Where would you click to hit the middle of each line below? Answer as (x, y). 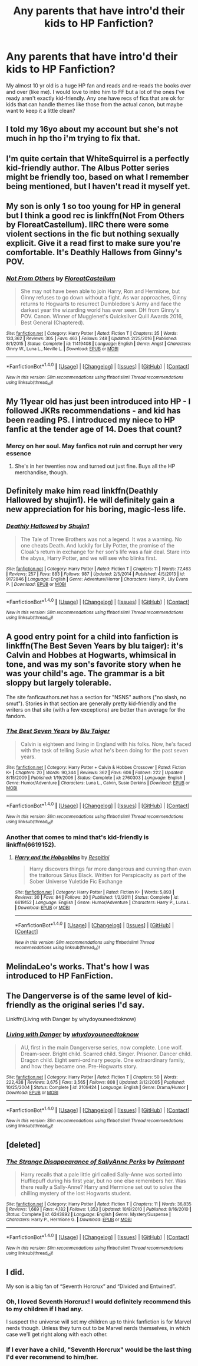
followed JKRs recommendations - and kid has (93, 411)
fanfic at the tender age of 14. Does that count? (94, 429)
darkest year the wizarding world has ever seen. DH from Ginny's (100, 310)
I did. (16, 1272)
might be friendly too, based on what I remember (98, 177)
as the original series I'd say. (91, 1005)
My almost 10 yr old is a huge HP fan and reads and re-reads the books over (99, 85)
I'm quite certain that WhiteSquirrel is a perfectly (98, 159)
